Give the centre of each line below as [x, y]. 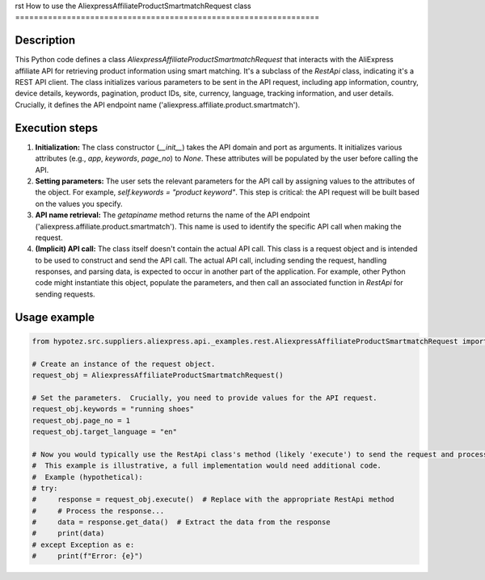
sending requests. [65, 294]
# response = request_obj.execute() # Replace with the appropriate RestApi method [213, 500]
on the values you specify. [79, 204]
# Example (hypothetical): [87, 477]
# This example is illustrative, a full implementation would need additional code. [207, 466]
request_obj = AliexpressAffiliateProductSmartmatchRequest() [158, 375]
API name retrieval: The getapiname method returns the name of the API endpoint [173, 215]
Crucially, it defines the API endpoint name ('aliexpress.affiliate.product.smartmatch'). [158, 104]
